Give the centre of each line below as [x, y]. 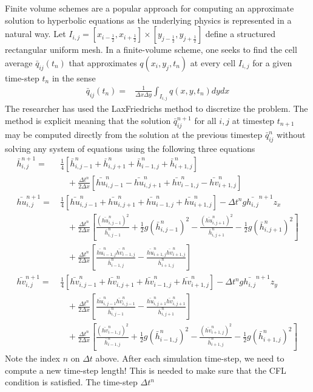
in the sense [74, 77]
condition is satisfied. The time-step [71, 382]
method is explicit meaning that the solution [88, 120]
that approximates [103, 62]
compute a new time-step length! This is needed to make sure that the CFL [146, 370]
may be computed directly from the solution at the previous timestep [134, 134]
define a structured [241, 34]
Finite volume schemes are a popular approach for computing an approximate [150, 8]
